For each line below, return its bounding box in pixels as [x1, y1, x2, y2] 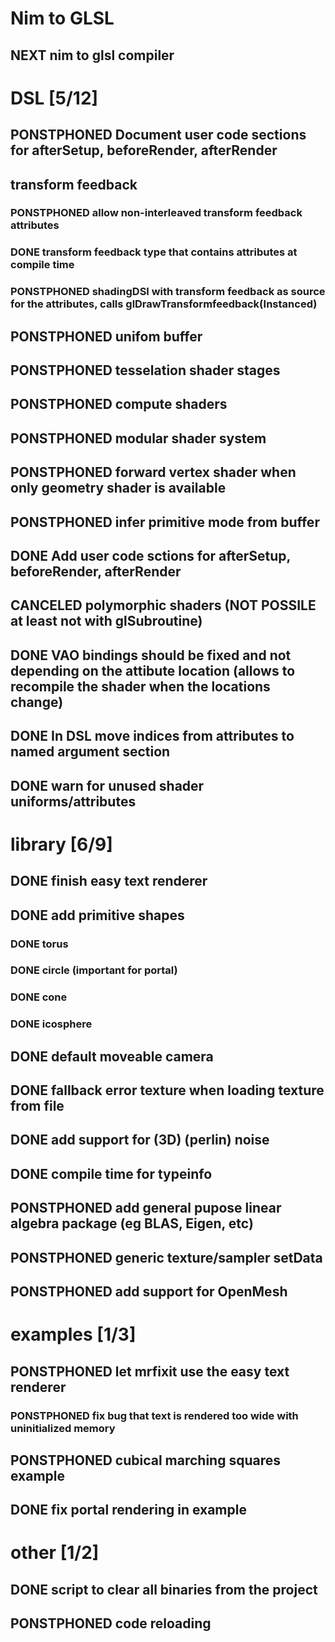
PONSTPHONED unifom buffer [10, 328, 203, 345]
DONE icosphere [10, 1017, 93, 1031]
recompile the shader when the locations [10, 678, 271, 695]
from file [10, 1098, 65, 1115]
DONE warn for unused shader [10, 777, 205, 794]
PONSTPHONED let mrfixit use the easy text [10, 1363, 290, 1380]
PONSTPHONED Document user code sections [10, 127, 307, 144]
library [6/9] [10, 833, 113, 856]
